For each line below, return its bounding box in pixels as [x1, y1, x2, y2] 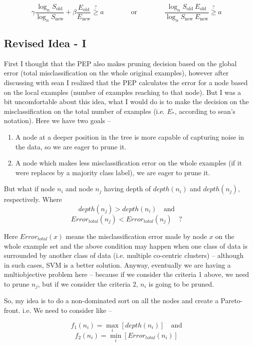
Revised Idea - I [4, 36, 87, 51]
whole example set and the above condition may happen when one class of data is [4, 240, 248, 251]
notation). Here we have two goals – [4, 115, 111, 126]
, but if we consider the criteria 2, [38, 278, 138, 289]
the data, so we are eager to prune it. [15, 141, 126, 151]
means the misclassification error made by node [66, 231, 207, 241]
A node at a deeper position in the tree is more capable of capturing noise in [15, 131, 244, 142]
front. [4, 305, 20, 315]
